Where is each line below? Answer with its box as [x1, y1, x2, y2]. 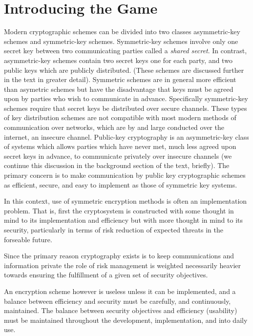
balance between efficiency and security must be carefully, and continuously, [4, 295, 231, 306]
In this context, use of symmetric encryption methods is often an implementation [4, 196, 247, 206]
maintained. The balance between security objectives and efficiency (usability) [4, 305, 237, 315]
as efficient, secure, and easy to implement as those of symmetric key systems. [4, 179, 237, 189]
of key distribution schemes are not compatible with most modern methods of [4, 112, 236, 123]
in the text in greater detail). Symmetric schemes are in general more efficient [4, 74, 236, 84]
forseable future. [4, 234, 52, 244]
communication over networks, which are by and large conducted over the [4, 122, 224, 132]
